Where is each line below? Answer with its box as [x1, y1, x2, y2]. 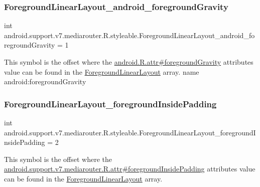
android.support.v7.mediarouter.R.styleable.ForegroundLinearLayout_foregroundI [4, 127, 256, 137]
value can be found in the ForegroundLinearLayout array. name [4, 66, 199, 77]
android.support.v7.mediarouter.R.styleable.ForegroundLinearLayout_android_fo [4, 30, 255, 40]
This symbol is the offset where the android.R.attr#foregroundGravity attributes [4, 57, 253, 67]
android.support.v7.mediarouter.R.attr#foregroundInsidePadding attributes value [4, 163, 255, 174]
